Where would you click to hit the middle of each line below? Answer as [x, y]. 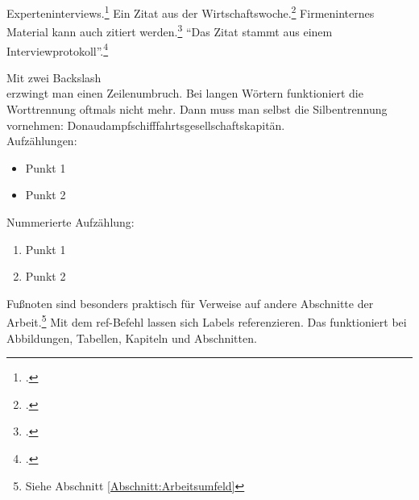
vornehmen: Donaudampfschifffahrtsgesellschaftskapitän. [146, 125]
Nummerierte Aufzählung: [71, 221]
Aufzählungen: [42, 141]
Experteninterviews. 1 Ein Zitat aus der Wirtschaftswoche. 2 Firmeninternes [191, 12]
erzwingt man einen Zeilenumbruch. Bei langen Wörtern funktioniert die [185, 93]
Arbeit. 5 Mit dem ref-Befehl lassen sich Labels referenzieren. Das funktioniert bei [207, 321]
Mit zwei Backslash [54, 77]
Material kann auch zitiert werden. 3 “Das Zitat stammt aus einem [170, 30]
